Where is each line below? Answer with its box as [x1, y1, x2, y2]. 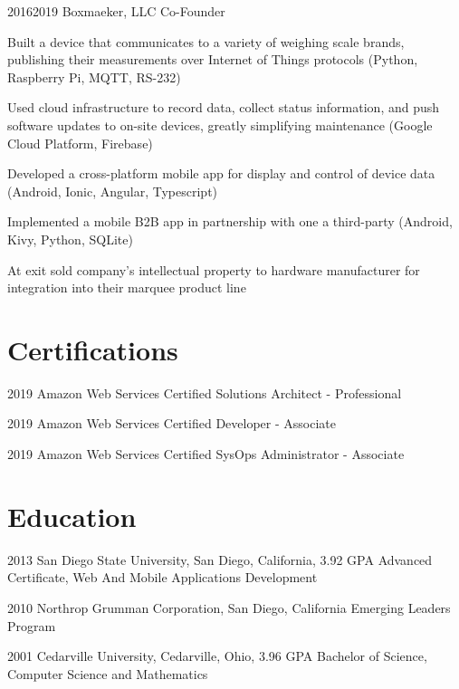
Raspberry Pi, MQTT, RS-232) [7, 67, 181, 86]
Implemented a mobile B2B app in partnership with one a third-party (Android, [7, 212, 453, 231]
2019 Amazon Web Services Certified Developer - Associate [7, 414, 336, 433]
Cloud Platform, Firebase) [7, 133, 153, 152]
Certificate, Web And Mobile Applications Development [7, 568, 318, 587]
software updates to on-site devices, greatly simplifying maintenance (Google [7, 115, 433, 134]
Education [7, 497, 137, 534]
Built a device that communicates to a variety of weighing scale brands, [7, 32, 405, 51]
